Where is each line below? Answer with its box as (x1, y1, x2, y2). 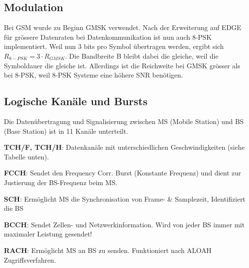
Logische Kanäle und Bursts (4, 94, 148, 109)
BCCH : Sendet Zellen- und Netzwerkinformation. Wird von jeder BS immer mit (4, 219, 245, 229)
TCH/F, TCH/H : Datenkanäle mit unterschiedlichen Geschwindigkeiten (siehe (4, 142, 245, 152)
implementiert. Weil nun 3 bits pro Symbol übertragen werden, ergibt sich (4, 41, 224, 51)
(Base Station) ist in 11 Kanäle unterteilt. (4, 126, 128, 136)
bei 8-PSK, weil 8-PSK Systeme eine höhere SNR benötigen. (4, 70, 183, 80)
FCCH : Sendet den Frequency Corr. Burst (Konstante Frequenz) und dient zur (4, 168, 241, 178)
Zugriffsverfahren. (4, 254, 56, 265)
